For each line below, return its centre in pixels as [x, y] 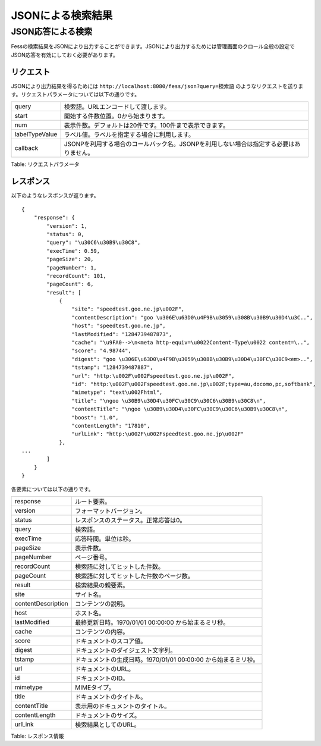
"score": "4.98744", [102, 351]
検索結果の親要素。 [102, 585]
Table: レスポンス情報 [37, 736]
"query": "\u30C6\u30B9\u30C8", [94, 243]
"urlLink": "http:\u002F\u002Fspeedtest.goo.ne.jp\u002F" [158, 434]
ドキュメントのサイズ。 [108, 716]
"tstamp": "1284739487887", [113, 368]
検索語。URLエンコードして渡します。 [117, 107]
